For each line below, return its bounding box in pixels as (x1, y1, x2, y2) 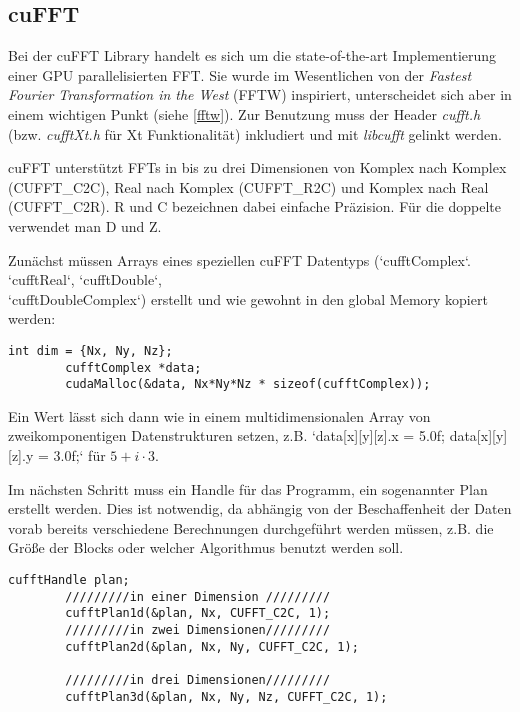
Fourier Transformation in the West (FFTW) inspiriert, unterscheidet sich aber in (8, 84, 512, 105)
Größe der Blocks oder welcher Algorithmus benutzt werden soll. (8, 537, 404, 558)
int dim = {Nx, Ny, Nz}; (8, 343, 173, 358)
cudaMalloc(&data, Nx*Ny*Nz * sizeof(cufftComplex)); (65, 377, 431, 392)
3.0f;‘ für (53, 445, 106, 466)
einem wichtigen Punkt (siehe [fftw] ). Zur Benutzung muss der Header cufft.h (8, 103, 481, 124)
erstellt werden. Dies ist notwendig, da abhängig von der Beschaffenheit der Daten (8, 498, 512, 519)
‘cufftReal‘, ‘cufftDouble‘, (8, 269, 163, 290)
